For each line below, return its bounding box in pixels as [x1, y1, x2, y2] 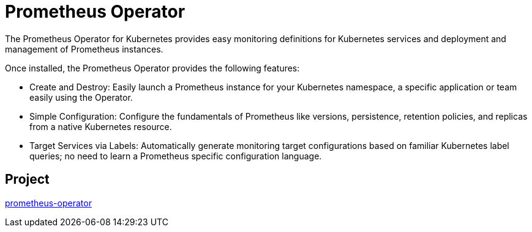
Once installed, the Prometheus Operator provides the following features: [5, 62, 300, 73]
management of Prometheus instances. [5, 43, 163, 54]
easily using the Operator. [29, 92, 133, 103]
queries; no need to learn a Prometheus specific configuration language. [29, 150, 322, 161]
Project [5, 172, 50, 187]
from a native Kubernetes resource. [29, 121, 172, 132]
